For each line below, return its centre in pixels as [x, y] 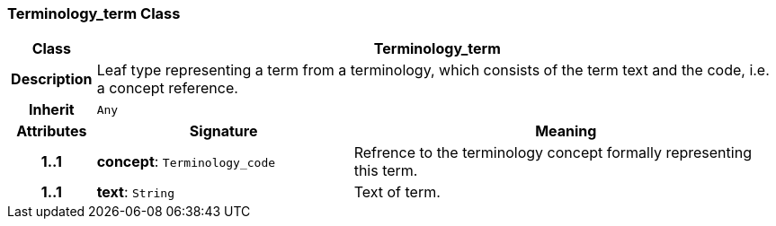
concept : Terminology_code [186, 162]
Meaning [566, 131]
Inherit [51, 110]
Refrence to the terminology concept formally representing [553, 153]
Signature [223, 131]
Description [52, 79]
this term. [386, 171]
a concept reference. [167, 88]
